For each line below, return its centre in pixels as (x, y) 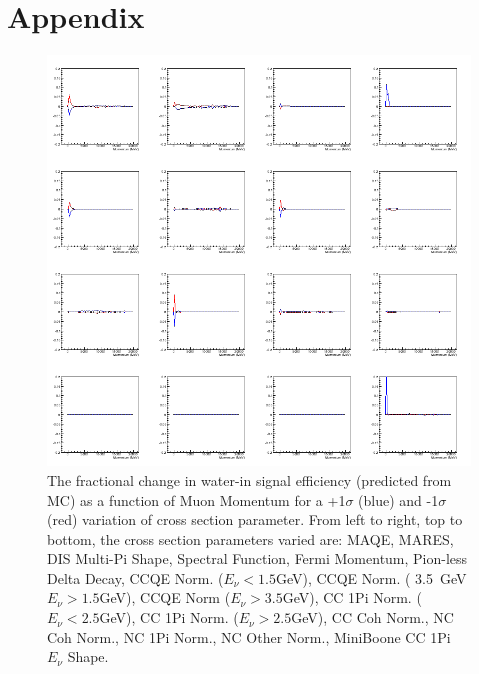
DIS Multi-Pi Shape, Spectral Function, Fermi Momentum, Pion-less (257, 558)
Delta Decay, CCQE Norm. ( (135, 577)
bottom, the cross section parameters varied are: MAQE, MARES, (250, 538)
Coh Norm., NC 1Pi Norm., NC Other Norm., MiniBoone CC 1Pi (249, 636)
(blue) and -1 (398, 499)
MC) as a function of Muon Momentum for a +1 (196, 499)
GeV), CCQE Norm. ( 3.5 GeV (371, 577)
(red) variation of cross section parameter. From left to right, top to (255, 519)
